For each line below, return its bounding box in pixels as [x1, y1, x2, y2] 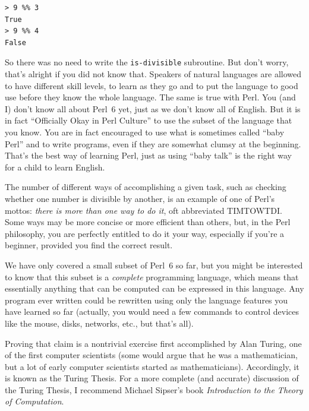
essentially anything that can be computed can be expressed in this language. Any [5, 282, 304, 295]
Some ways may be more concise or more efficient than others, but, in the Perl [5, 216, 291, 228]
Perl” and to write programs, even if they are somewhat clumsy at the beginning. [5, 137, 301, 150]
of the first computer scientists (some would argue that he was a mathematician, [5, 349, 298, 361]
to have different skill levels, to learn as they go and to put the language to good [5, 79, 298, 91]
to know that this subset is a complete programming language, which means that [5, 270, 299, 283]
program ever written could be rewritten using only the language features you [5, 293, 288, 306]
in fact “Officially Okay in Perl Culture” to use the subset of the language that [5, 114, 292, 127]
